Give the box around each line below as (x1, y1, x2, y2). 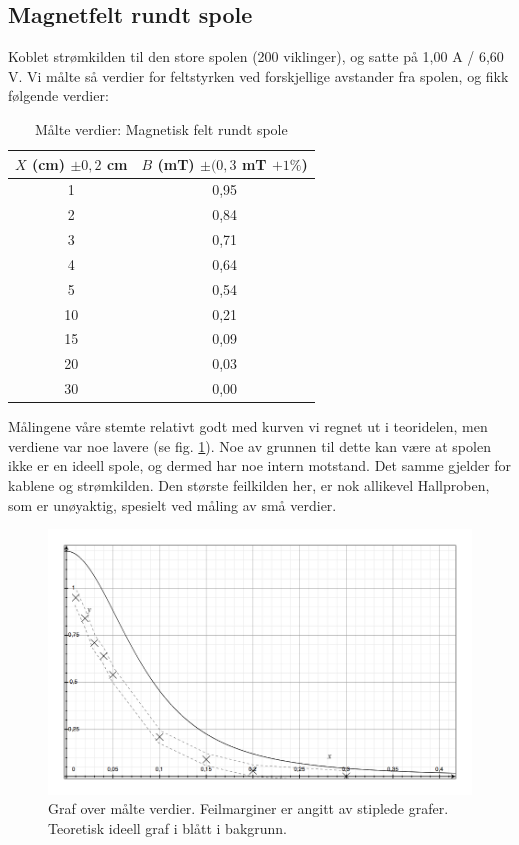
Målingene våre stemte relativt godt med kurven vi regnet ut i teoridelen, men (8, 416, 488, 437)
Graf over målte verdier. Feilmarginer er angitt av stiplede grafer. (48, 798, 449, 819)
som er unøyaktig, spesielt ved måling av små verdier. (8, 494, 337, 515)
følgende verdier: (8, 85, 109, 106)
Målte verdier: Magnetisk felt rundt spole (35, 118, 288, 139)
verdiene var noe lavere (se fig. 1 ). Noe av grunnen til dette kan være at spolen (8, 435, 491, 456)
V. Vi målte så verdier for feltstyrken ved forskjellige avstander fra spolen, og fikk (8, 65, 509, 86)
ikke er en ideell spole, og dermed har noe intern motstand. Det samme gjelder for (8, 455, 512, 476)
